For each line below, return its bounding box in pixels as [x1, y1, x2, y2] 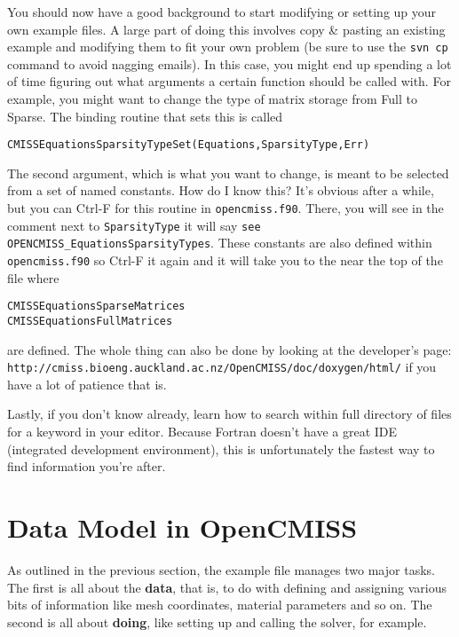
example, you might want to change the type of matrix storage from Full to [7, 90, 417, 108]
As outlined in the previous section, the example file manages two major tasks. [7, 560, 435, 578]
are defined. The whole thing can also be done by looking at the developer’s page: [7, 340, 452, 358]
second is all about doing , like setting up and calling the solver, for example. [7, 612, 427, 631]
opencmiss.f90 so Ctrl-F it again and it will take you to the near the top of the [7, 251, 443, 270]
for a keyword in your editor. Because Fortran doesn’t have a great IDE [7, 422, 398, 441]
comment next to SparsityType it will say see [7, 216, 261, 234]
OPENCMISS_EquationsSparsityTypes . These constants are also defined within [7, 233, 432, 252]
